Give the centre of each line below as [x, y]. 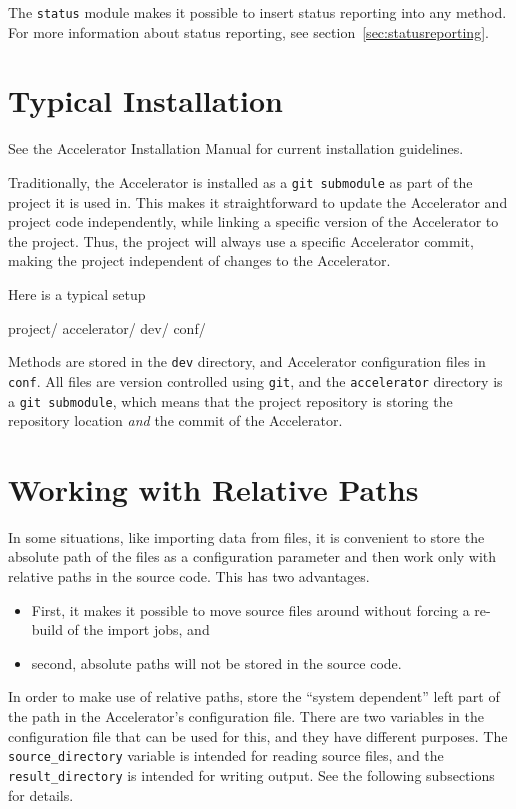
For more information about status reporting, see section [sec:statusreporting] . [248, 31]
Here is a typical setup [77, 294]
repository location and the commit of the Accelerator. [175, 420]
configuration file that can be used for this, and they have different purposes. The [258, 735]
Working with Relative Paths [213, 488]
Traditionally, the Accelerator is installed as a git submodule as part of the [240, 181]
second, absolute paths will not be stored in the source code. [216, 662]
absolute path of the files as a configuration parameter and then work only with [252, 556]
